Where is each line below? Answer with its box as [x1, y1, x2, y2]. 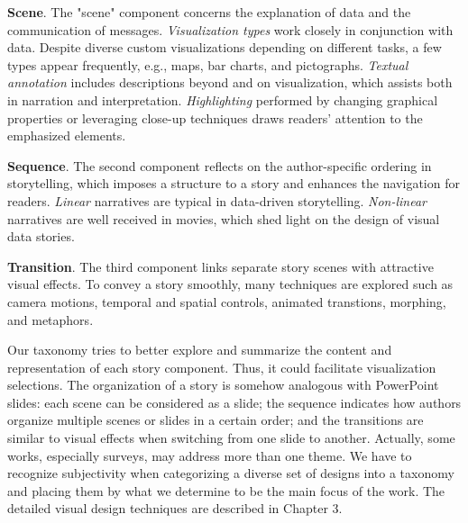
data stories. [7, 227, 75, 246]
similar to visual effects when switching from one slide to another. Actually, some [7, 428, 455, 447]
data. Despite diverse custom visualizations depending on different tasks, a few [7, 38, 442, 57]
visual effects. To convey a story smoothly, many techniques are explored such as [7, 275, 454, 293]
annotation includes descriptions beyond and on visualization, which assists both [7, 73, 453, 92]
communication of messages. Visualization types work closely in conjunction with [7, 20, 454, 39]
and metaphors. [7, 310, 94, 329]
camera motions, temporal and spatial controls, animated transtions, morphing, [7, 292, 446, 311]
